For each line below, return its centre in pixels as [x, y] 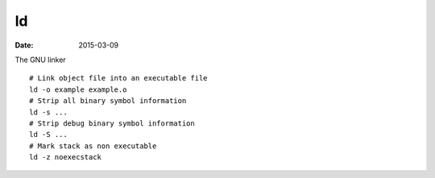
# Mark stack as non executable [93, 146]
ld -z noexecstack [66, 157]
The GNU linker [40, 60]
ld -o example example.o [78, 89]
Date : [24, 45]
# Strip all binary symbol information [108, 101]
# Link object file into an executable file [119, 78]
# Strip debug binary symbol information [112, 123]
